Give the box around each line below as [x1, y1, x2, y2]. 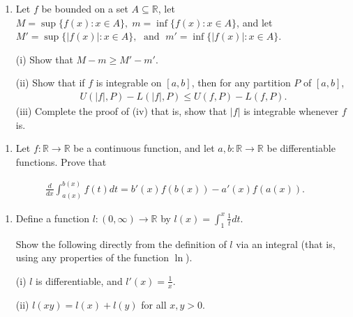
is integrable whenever [243, 104, 339, 118]
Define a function [15, 210, 90, 225]
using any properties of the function [15, 250, 170, 265]
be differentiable [266, 141, 336, 155]
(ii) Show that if [15, 75, 85, 90]
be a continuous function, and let [73, 141, 215, 155]
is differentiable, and [36, 273, 123, 288]
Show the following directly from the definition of [15, 236, 227, 251]
